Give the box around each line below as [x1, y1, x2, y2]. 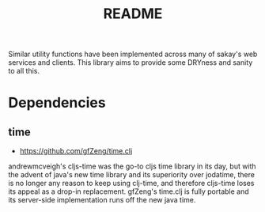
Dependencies [8, 94, 106, 112]
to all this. [8, 66, 40, 76]
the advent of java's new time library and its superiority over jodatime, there [8, 170, 256, 180]
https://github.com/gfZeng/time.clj [19, 146, 133, 156]
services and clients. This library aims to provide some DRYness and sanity [8, 58, 253, 67]
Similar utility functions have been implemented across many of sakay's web [8, 49, 258, 59]
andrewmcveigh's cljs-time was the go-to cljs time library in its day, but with [8, 161, 256, 171]
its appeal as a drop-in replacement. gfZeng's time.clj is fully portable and [8, 187, 249, 196]
